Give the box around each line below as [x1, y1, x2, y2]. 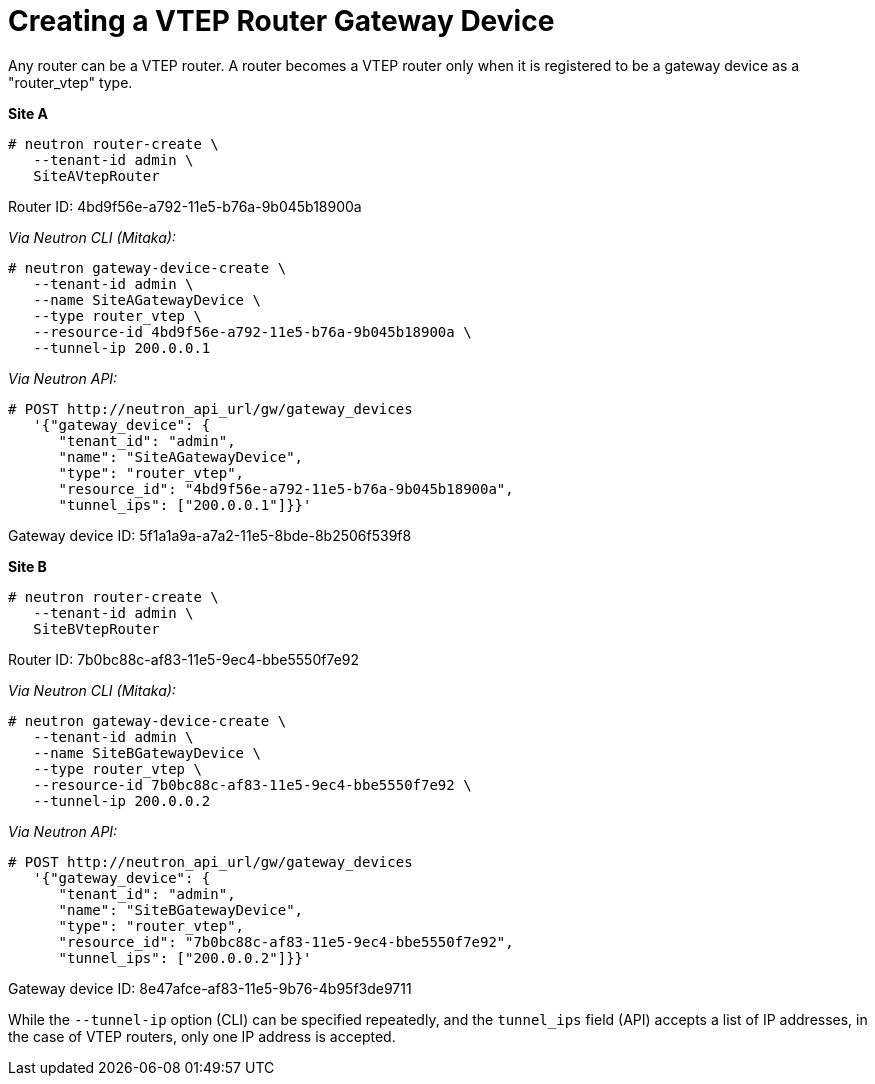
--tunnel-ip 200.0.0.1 [33, 339, 211, 356]
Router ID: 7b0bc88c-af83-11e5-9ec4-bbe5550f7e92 [8, 650, 360, 668]
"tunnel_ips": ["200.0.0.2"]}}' [58, 949, 312, 966]
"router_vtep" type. [8, 73, 133, 91]
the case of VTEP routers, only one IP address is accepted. [8, 1027, 396, 1045]
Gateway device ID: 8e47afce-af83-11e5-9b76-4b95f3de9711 [8, 979, 412, 997]
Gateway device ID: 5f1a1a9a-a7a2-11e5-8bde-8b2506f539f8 [8, 526, 412, 544]
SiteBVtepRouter [33, 620, 160, 637]
